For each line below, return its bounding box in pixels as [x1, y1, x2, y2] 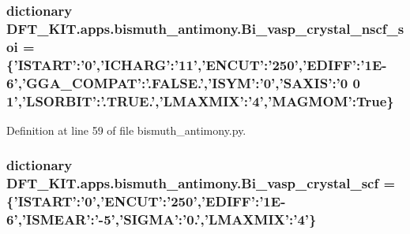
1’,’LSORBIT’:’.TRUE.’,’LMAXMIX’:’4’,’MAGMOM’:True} [6, 91, 394, 110]
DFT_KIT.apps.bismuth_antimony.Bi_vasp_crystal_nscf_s [6, 18, 404, 38]
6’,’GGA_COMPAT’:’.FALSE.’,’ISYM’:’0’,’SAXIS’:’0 [6, 72, 348, 92]
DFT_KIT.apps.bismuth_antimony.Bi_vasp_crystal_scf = [6, 173, 396, 193]
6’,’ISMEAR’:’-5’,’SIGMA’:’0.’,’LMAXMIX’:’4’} [6, 210, 317, 229]
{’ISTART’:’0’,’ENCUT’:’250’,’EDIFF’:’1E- [6, 191, 286, 211]
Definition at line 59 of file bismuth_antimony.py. [6, 121, 246, 138]
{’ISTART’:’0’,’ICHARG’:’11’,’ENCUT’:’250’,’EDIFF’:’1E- [6, 54, 387, 74]
